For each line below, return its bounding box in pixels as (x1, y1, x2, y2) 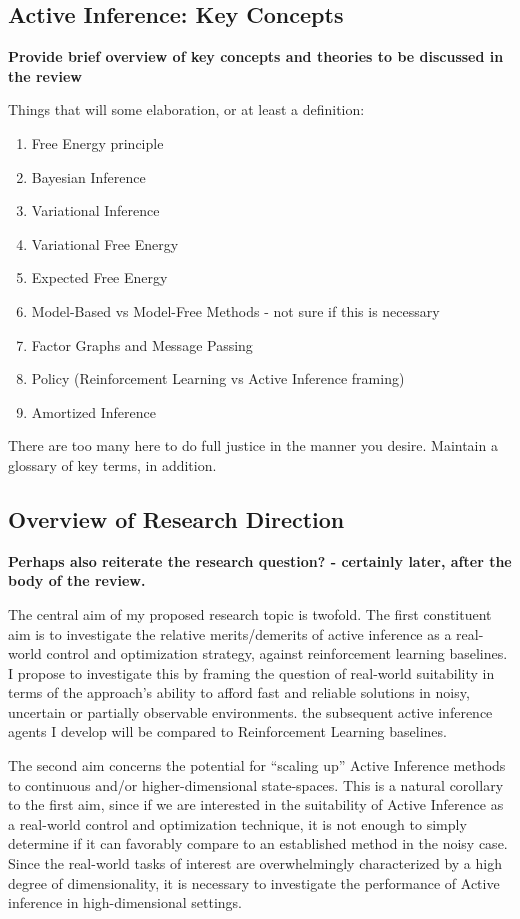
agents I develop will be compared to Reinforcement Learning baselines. (8, 721, 447, 742)
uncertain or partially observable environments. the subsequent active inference (8, 701, 493, 722)
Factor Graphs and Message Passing (31, 334, 253, 355)
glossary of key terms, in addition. (8, 454, 217, 475)
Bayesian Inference (31, 166, 146, 187)
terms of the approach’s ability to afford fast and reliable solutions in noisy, (8, 682, 470, 703)
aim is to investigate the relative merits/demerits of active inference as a (8, 623, 452, 644)
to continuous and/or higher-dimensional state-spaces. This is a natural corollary (8, 774, 504, 795)
